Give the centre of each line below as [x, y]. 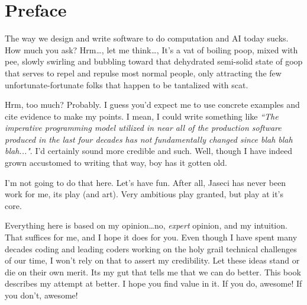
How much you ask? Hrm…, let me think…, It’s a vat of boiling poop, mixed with [151, 49]
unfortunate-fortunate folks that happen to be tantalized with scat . [127, 84]
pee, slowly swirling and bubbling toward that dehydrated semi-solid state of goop [154, 61]
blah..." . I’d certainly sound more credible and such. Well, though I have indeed [149, 151]
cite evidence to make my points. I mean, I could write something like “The [142, 116]
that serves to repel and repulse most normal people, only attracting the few [143, 73]
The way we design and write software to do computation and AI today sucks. [147, 38]
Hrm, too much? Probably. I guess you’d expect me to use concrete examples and [152, 105]
